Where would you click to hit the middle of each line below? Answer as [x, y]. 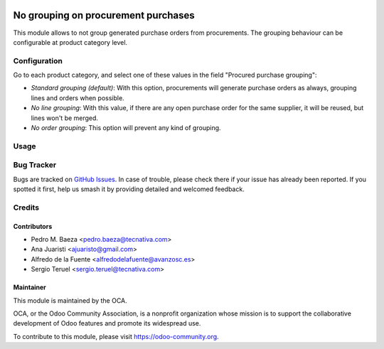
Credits [26, 208]
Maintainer [30, 287]
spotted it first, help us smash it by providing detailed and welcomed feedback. [129, 189]
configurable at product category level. [70, 42]
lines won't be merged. [65, 118]
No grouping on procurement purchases [104, 15]
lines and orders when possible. [78, 98]
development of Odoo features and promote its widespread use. [107, 323]
